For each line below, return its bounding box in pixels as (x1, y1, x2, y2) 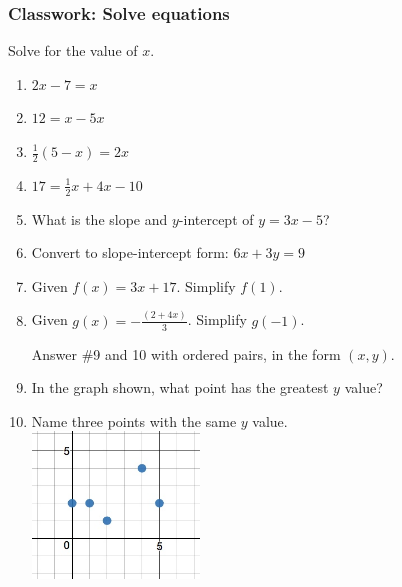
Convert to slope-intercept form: (31, 242, 229, 263)
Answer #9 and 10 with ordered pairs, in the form (31, 343, 341, 364)
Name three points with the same (31, 410, 237, 431)
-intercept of (178, 208, 254, 229)
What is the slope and (31, 208, 168, 229)
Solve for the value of (8, 40, 138, 61)
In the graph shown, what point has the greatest (31, 377, 329, 398)
